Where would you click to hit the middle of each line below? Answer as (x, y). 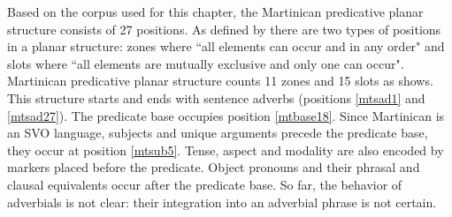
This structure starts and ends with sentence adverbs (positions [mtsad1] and (216, 97)
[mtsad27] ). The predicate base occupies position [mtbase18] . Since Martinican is (226, 115)
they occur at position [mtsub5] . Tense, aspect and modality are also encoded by (226, 150)
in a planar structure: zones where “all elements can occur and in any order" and (226, 46)
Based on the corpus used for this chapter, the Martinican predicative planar (215, 11)
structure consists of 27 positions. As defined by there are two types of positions (224, 29)
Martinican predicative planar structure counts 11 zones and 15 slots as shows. (220, 81)
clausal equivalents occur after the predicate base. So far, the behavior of (205, 184)
